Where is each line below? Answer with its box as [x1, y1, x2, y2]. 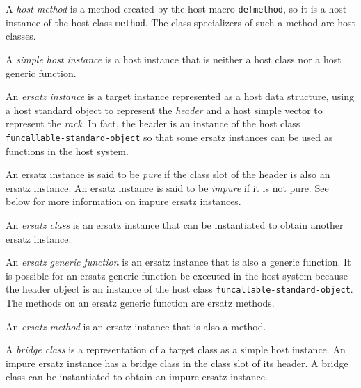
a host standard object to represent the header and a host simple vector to [6, 102, 323, 117]
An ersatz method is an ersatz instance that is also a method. [6, 318, 266, 333]
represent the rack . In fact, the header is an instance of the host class [6, 116, 300, 131]
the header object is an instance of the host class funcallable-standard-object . [6, 282, 353, 296]
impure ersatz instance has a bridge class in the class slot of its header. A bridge [6, 355, 348, 370]
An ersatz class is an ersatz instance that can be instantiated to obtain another [6, 217, 344, 232]
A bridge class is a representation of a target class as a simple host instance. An [6, 342, 346, 357]
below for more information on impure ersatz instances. [6, 194, 241, 209]
